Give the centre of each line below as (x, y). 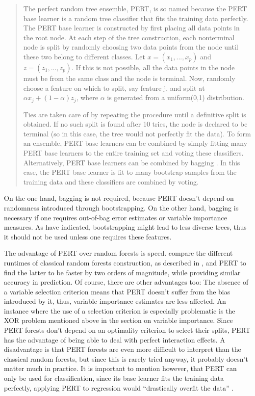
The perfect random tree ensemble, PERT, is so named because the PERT (135, 8)
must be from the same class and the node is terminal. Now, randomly (129, 78)
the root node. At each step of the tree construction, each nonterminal (129, 37)
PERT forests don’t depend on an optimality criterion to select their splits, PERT (127, 330)
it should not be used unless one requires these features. (88, 236)
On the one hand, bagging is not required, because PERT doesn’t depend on (119, 198)
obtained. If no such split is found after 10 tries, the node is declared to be (135, 124)
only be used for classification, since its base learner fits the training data (114, 378)
